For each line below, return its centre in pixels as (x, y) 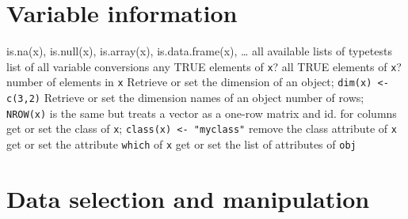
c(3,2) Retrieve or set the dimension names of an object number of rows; (185, 98)
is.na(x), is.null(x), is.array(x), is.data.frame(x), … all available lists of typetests (199, 51)
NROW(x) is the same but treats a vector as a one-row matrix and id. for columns (202, 113)
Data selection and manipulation (188, 198)
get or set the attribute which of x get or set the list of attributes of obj (181, 144)
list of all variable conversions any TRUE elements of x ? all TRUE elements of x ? (204, 66)
